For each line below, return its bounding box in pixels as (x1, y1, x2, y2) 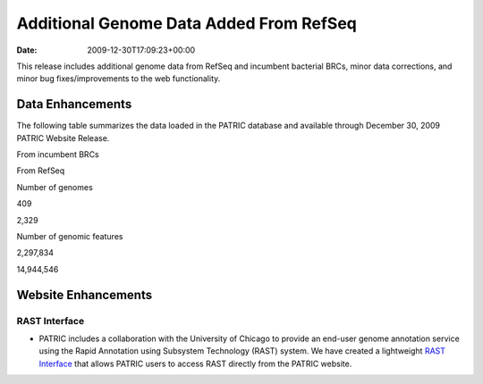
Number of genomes (16, 181, 93, 192)
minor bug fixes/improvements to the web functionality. (16, 73, 221, 84)
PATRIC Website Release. (16, 132, 110, 143)
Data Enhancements (16, 96, 132, 112)
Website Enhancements (16, 287, 152, 303)
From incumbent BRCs (16, 149, 99, 160)
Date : (16, 45, 38, 55)
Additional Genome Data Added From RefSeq (16, 13, 358, 33)
